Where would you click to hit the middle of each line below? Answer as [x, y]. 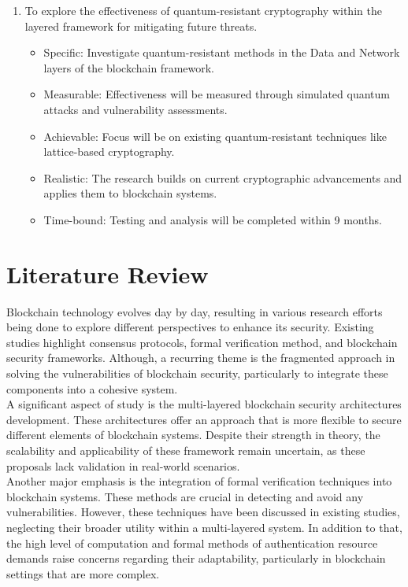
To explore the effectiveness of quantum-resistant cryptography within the [203, 10]
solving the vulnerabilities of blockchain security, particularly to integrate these [197, 373]
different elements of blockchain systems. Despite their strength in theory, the [193, 435]
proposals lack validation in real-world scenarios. [123, 465]
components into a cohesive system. [92, 388]
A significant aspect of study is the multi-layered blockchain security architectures [204, 404]
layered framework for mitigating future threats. [141, 26]
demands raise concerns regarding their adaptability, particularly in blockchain [196, 558]
